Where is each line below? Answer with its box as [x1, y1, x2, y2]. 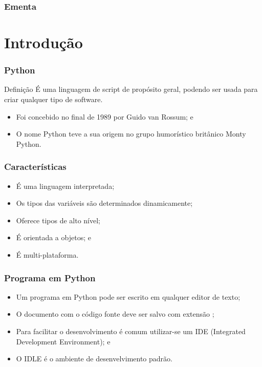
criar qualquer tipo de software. [4, 94, 103, 105]
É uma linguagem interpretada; [16, 180, 115, 191]
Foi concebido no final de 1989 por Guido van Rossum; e [16, 111, 193, 122]
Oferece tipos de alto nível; [16, 215, 101, 225]
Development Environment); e [16, 336, 111, 346]
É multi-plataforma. [16, 249, 79, 260]
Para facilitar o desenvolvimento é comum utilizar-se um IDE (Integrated [16, 326, 246, 336]
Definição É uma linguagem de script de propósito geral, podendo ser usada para [4, 84, 258, 94]
